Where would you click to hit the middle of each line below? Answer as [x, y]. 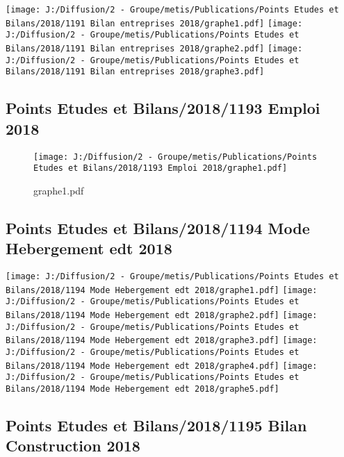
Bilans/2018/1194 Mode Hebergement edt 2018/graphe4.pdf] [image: [162, 366]
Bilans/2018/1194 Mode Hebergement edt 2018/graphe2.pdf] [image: [162, 315]
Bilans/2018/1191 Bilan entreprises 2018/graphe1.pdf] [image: [154, 23]
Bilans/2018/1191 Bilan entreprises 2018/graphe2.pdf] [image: [154, 48]
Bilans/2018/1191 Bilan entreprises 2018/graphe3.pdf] [135, 72]
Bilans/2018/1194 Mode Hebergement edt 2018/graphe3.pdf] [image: [162, 341]
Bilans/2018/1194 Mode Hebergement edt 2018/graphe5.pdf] [142, 389]
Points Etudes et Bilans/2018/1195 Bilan [156, 425]
